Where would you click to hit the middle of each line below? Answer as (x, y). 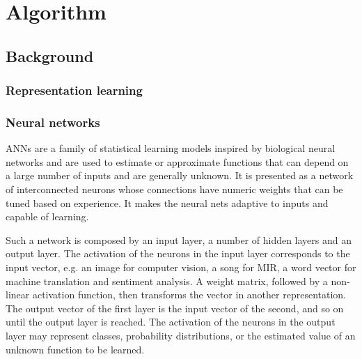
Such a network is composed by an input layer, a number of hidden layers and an (179, 239)
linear (18, 295)
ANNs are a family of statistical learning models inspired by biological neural (171, 148)
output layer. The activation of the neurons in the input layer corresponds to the (178, 253)
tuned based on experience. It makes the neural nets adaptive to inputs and (167, 203)
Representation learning (74, 90)
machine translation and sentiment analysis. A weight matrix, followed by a (167, 281)
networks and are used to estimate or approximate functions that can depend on (177, 161)
